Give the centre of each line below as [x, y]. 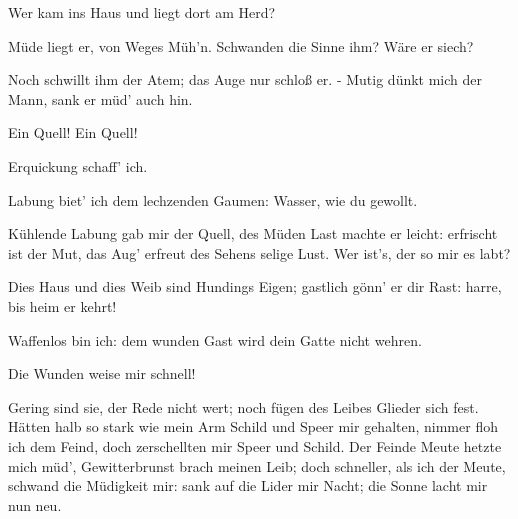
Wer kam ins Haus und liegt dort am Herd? [142, 12]
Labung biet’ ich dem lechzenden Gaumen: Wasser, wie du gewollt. [213, 199]
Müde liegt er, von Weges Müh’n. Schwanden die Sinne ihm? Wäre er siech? [241, 45]
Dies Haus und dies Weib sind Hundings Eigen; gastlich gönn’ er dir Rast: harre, [255, 286]
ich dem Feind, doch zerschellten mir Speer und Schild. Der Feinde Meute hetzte [255, 445]
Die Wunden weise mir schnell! [102, 373]
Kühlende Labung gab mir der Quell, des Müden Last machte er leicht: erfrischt [253, 233]
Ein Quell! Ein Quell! [73, 132]
